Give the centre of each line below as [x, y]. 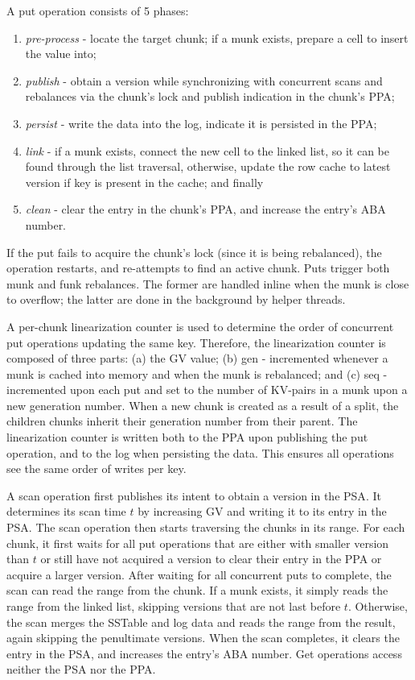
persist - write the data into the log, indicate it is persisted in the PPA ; [201, 123]
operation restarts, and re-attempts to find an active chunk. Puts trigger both [198, 268]
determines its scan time [66, 511]
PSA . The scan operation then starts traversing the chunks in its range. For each [206, 527]
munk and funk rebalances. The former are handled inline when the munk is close [208, 283]
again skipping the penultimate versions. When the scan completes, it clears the [203, 638]
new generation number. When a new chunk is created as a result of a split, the [203, 405]
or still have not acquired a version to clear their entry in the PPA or [211, 559]
